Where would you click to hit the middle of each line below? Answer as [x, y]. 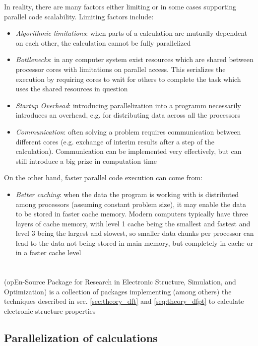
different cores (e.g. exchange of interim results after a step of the [115, 141]
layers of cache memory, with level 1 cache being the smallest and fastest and [133, 223]
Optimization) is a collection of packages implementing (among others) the [118, 291]
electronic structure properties [50, 311]
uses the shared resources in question [72, 89]
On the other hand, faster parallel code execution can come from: [103, 177]
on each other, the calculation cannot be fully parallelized [103, 42]
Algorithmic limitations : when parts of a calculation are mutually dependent [131, 33]
